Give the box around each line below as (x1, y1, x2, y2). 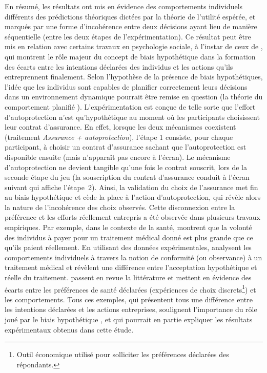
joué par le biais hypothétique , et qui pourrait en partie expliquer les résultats (5, 314, 253, 325)
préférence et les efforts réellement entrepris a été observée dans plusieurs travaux (5, 212, 260, 222)
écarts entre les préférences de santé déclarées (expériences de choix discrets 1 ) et (5, 282, 256, 295)
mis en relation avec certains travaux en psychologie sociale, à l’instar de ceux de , (5, 41, 263, 52)
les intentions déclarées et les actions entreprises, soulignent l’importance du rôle (5, 304, 257, 315)
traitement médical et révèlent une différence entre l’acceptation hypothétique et (5, 262, 257, 273)
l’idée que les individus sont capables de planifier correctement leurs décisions (5, 81, 248, 92)
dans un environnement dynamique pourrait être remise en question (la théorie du (5, 91, 263, 102)
